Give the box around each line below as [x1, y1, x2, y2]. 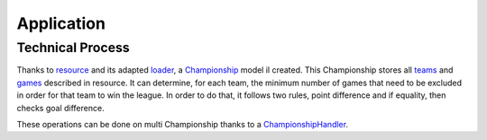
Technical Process [16, 39, 130, 56]
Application [16, 13, 106, 33]
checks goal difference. [16, 102, 105, 113]
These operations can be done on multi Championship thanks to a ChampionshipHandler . [16, 118, 349, 129]
